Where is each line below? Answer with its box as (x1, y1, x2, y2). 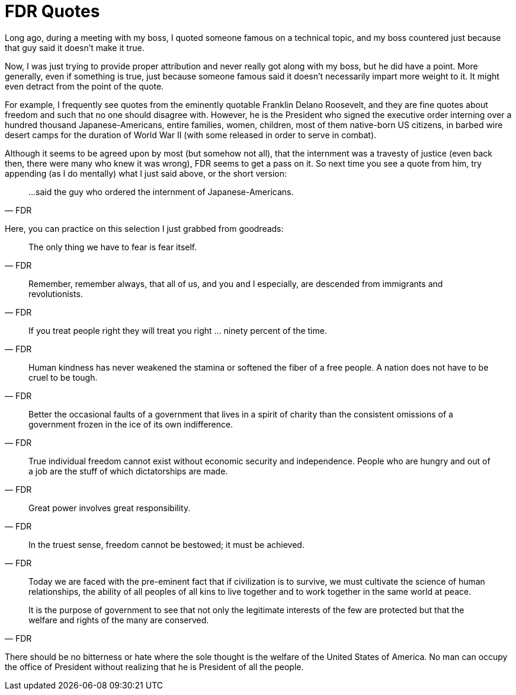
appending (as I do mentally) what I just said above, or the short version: (5, 168, 287, 178)
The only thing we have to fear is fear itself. (28, 241, 197, 252)
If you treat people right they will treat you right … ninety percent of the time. (28, 325, 327, 336)
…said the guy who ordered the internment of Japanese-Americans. (28, 186, 294, 197)
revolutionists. (28, 288, 83, 299)
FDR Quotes (5, 1, 100, 21)
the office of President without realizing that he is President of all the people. (5, 661, 304, 672)
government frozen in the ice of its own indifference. (28, 419, 233, 429)
